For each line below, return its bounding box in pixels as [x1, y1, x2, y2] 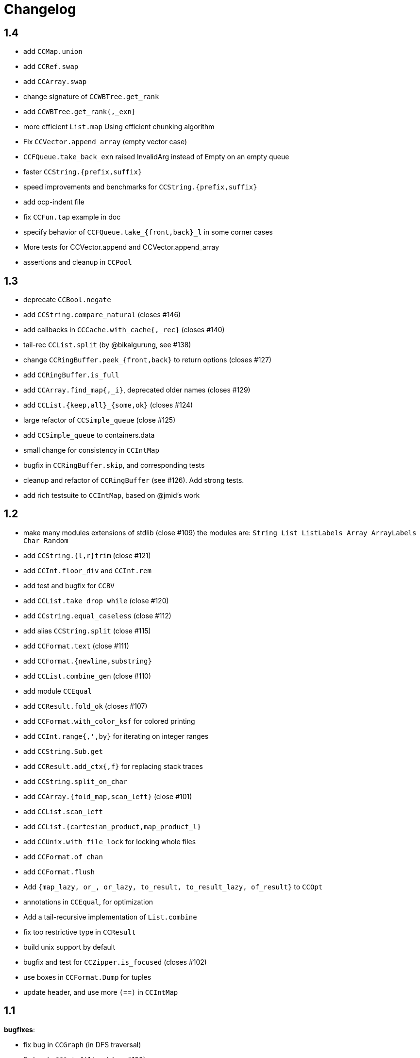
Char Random [23, 536, 68, 545]
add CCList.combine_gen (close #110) [23, 671, 151, 680]
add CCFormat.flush [23, 867, 95, 876]
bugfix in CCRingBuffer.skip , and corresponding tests [23, 461, 205, 470]
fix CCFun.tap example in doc [23, 213, 121, 222]
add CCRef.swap [23, 62, 79, 71]
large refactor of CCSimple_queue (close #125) [23, 416, 176, 425]
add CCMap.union [23, 47, 83, 56]
